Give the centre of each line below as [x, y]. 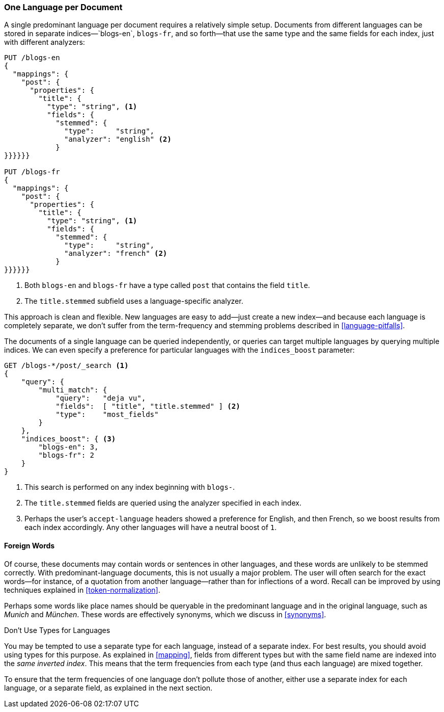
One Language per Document [63, 7]
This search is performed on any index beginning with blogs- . [130, 487]
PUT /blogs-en [32, 58]
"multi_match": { [73, 390]
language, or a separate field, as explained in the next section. [108, 688]
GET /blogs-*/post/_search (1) [66, 366]
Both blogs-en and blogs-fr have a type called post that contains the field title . [167, 285]
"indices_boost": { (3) [68, 439]
